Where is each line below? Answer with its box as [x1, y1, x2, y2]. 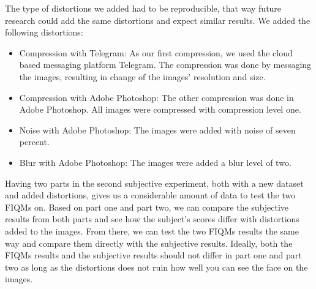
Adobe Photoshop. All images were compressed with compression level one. [19, 103, 301, 116]
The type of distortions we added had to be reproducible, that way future [5, 2, 282, 14]
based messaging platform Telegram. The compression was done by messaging [19, 58, 312, 71]
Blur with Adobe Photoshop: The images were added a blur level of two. [19, 156, 292, 168]
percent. [19, 135, 50, 148]
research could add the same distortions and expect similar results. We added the [5, 13, 310, 26]
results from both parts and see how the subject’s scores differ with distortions [5, 212, 299, 225]
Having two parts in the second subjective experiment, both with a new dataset [5, 176, 304, 189]
